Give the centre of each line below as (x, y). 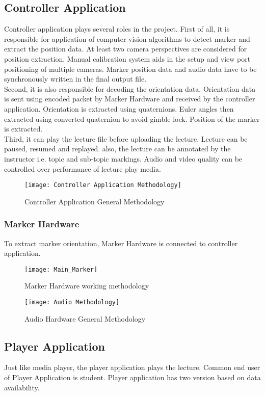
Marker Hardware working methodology (87, 286)
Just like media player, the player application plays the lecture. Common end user (132, 367)
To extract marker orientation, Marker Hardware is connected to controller (121, 243)
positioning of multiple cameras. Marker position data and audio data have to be (130, 69)
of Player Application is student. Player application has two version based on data (132, 377)
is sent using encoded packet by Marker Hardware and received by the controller (130, 99)
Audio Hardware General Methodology (85, 318)
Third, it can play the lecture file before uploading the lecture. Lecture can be (126, 138)
